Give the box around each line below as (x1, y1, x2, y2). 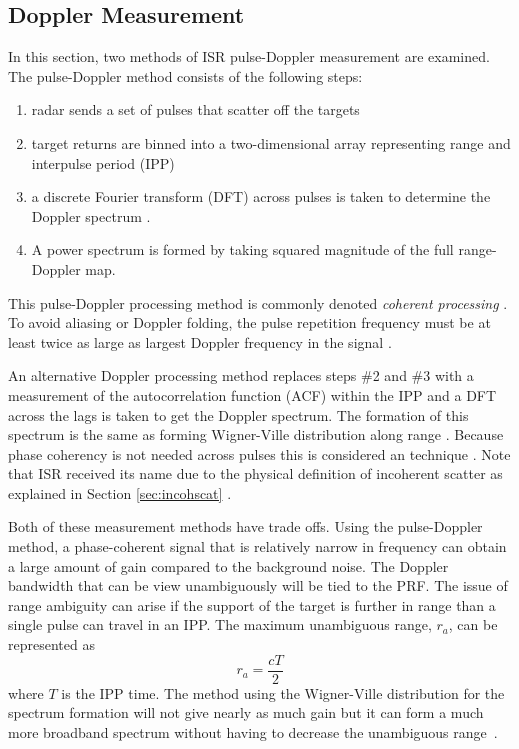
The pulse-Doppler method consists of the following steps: (8, 65, 363, 86)
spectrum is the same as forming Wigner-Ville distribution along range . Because (8, 424, 504, 445)
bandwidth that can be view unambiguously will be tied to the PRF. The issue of (8, 575, 508, 596)
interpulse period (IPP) (31, 152, 175, 173)
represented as (8, 634, 95, 655)
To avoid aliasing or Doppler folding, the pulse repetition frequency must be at (8, 312, 491, 333)
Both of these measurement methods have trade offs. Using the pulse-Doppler (8, 516, 483, 537)
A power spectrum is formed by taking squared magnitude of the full (31, 239, 454, 260)
